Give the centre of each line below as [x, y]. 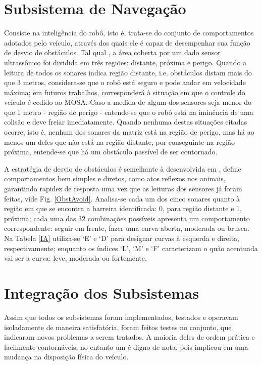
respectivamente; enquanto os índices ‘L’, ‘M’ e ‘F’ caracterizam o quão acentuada [131, 248]
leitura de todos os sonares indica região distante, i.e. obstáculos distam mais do [128, 72]
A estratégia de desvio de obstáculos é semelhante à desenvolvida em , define [123, 168]
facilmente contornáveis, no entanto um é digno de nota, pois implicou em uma [126, 347]
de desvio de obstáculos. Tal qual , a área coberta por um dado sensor [112, 52]
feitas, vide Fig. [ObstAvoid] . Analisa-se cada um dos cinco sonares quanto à [122, 198]
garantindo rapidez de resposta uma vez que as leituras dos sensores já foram [123, 189]
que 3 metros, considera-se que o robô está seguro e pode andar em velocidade [125, 82]
